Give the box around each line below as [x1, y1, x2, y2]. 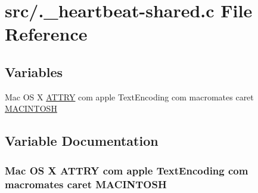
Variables [5, 62, 63, 81]
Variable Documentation [5, 131, 158, 150]
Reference [5, 22, 88, 46]
